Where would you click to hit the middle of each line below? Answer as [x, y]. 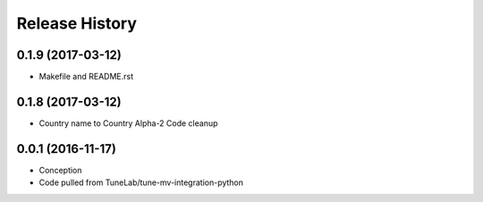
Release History [77, 23]
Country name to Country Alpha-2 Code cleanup [128, 123]
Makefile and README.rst [86, 77]
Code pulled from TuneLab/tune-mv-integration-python [141, 182]
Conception [60, 170]
